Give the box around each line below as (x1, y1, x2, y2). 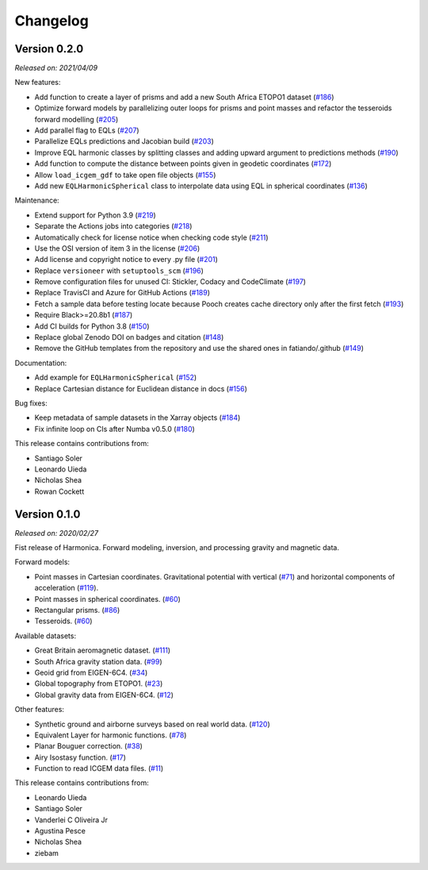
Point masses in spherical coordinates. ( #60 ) (34, 594, 182, 603)
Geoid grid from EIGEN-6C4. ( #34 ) (34, 668, 148, 677)
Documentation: (14, 358, 67, 368)
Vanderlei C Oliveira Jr (34, 814, 109, 825)
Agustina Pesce (34, 826, 86, 836)
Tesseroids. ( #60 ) (34, 616, 93, 626)
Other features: (14, 705, 65, 714)
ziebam (34, 848, 59, 857)
